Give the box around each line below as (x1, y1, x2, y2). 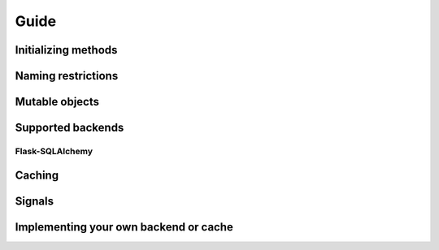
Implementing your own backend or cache (15, 220, 233, 234)
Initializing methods (15, 43, 118, 57)
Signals (15, 194, 54, 208)
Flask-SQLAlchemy (15, 145, 93, 157)
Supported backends (15, 121, 124, 135)
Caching (15, 168, 59, 182)
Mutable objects (15, 95, 100, 109)
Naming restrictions (15, 69, 119, 83)
